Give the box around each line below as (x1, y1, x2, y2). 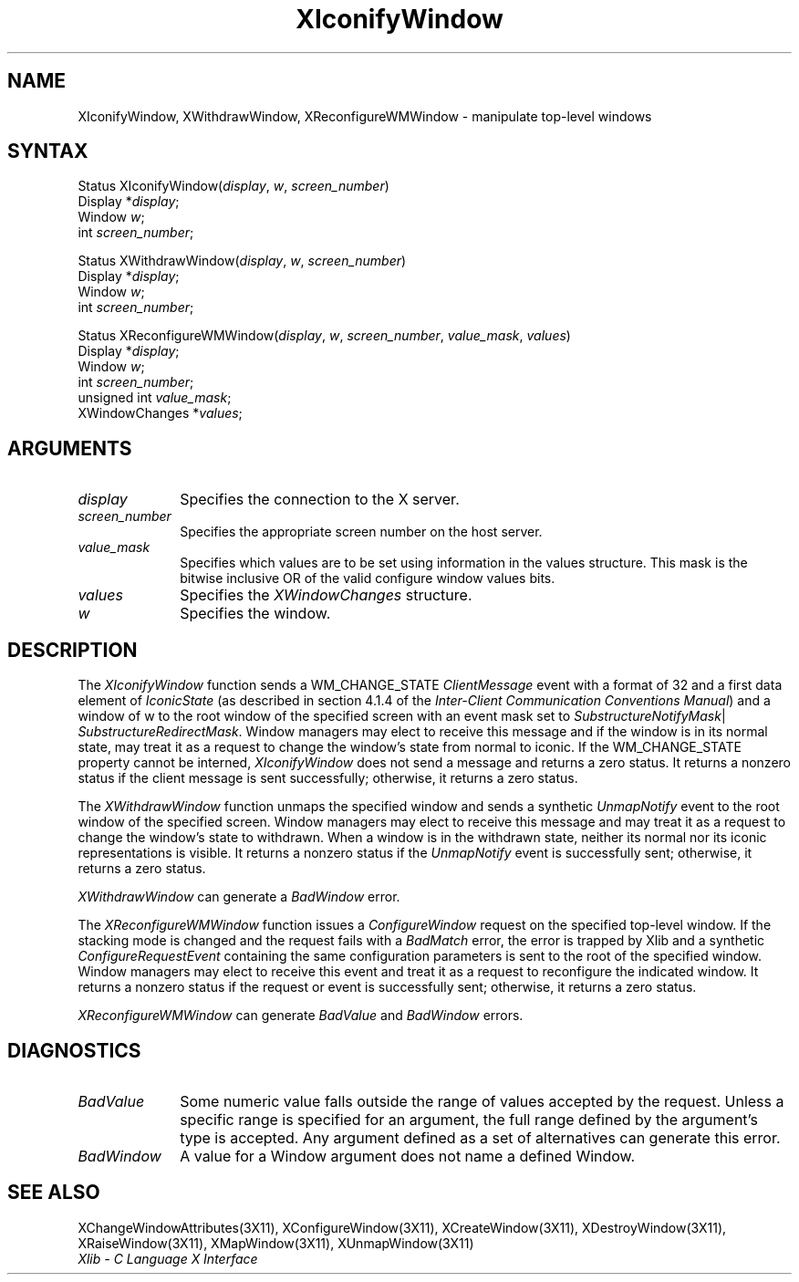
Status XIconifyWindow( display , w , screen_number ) (78, 178, 389, 194)
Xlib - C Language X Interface (78, 1250, 258, 1266)
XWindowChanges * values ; (78, 405, 243, 422)
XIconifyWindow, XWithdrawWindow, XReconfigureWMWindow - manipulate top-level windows (78, 108, 652, 124)
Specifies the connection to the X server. (180, 490, 460, 509)
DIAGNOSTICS (7, 1038, 141, 1062)
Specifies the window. (180, 604, 331, 623)
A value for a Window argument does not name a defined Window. (180, 1146, 636, 1165)
